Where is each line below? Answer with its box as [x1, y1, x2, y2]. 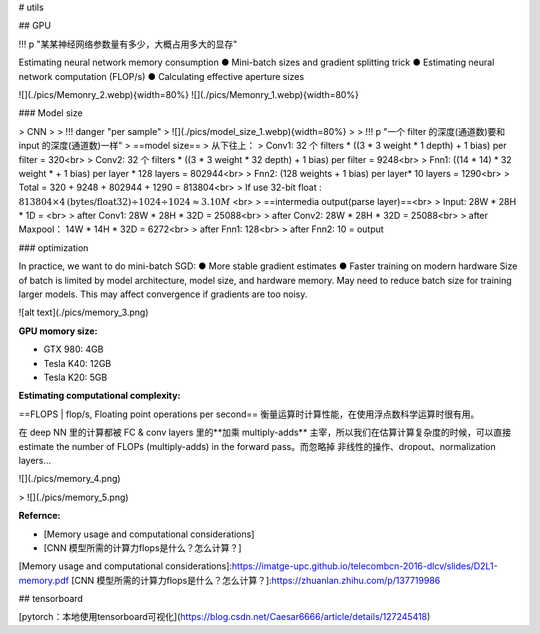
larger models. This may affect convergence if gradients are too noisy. [18, 288, 308, 300]
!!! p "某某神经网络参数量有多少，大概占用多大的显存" [18, 38, 238, 50]
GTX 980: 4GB [43, 343, 104, 355]
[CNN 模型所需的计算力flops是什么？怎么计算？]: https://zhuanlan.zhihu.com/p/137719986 [71, 574, 441, 586]
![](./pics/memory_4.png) [18, 473, 121, 485]
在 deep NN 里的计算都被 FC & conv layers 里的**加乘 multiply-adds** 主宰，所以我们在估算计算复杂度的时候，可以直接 [18, 426, 512, 439]
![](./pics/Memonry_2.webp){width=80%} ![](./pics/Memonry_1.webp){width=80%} [18, 88, 359, 100]
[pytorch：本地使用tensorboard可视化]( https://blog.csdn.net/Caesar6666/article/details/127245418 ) [18, 611, 431, 623]
